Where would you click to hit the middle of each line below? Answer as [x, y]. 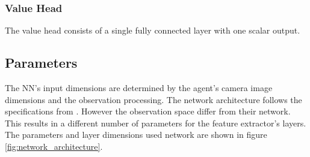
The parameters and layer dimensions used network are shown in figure [136, 135]
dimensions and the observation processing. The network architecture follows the [153, 99]
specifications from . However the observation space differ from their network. [148, 111]
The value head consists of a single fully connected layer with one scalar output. [153, 30]
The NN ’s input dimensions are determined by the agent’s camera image [139, 88]
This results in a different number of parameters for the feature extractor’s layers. [156, 123]
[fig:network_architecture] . [54, 146]
